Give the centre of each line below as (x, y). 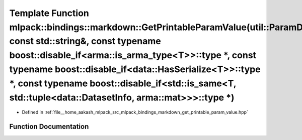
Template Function (49, 13)
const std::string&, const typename (85, 41)
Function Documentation (49, 127)
